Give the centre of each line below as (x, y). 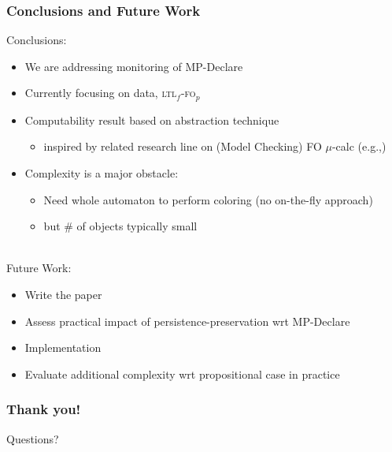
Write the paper (63, 295)
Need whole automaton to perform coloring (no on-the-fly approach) (208, 199)
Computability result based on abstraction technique (152, 120)
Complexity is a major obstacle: (102, 173)
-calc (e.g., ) (359, 146)
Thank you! (44, 409)
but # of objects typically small (120, 226)
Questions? (33, 438)
